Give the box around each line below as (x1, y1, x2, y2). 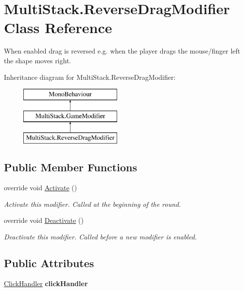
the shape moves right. (4, 55, 71, 65)
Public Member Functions (4, 160, 137, 175)
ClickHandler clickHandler (4, 278, 88, 288)
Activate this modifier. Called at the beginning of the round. (4, 199, 181, 209)
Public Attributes (4, 255, 94, 271)
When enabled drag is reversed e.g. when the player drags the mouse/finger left (4, 46, 241, 56)
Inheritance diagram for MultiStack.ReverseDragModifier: (4, 72, 176, 82)
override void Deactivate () (4, 215, 84, 225)
